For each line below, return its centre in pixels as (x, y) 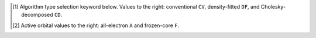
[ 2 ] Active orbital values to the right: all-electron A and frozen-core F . (96, 25)
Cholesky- (273, 7)
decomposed (37, 15)
